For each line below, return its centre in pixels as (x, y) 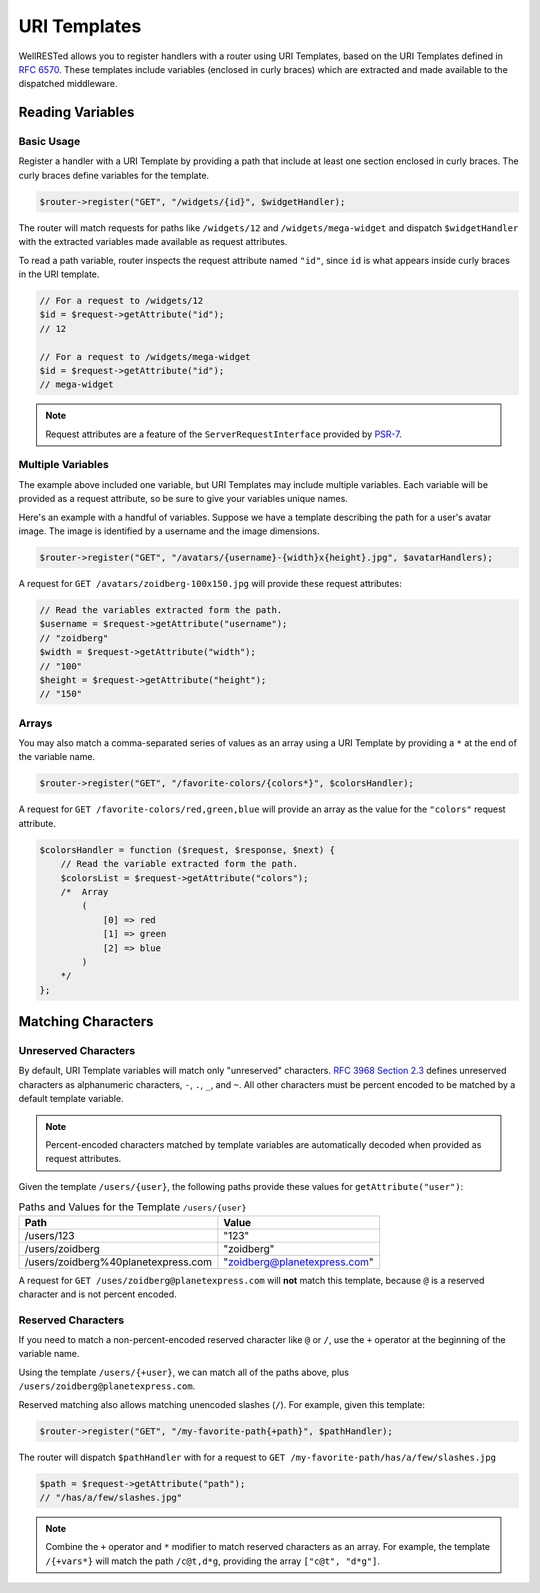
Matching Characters (86, 1021)
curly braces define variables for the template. (114, 175)
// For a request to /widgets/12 (121, 300)
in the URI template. (59, 274)
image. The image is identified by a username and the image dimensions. (169, 531)
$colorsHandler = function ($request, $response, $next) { (187, 849)
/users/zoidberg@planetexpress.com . (107, 1386)
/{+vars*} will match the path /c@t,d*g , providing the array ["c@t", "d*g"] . (212, 1561)
